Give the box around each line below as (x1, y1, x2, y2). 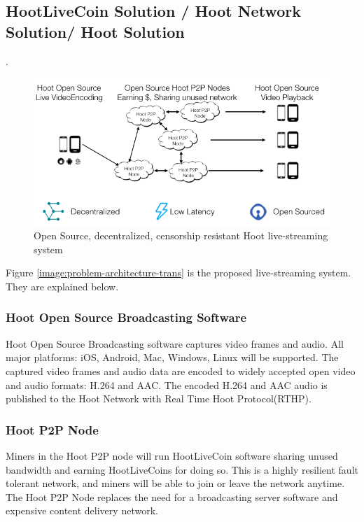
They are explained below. (6, 278, 119, 293)
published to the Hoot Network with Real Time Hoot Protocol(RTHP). (6, 391, 311, 406)
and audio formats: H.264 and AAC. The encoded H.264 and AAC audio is (6, 377, 328, 392)
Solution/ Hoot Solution (6, 20, 185, 42)
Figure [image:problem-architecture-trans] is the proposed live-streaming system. (6, 265, 351, 280)
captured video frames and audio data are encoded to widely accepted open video (6, 363, 356, 378)
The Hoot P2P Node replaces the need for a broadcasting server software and (6, 489, 338, 504)
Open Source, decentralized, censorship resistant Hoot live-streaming (34, 228, 328, 243)
